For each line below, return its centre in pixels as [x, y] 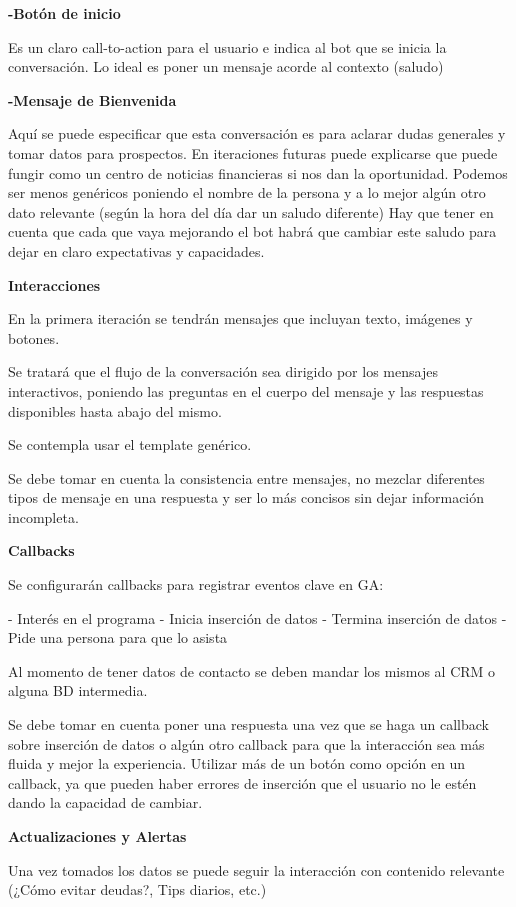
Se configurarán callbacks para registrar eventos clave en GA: [196, 584]
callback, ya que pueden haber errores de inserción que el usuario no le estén [242, 782]
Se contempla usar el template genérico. [130, 444]
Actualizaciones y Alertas [97, 836]
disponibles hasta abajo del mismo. [115, 410]
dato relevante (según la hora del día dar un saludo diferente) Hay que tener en [251, 211]
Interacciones [54, 284]
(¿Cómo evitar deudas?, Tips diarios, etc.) [137, 889]
